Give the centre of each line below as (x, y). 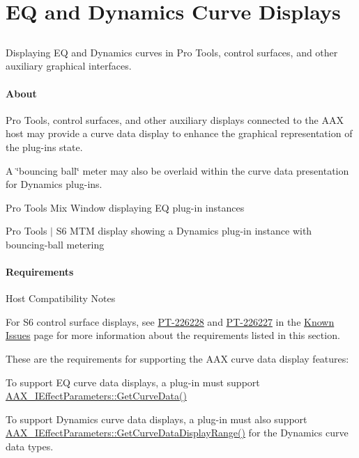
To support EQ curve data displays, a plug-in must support (133, 382)
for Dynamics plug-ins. (54, 184)
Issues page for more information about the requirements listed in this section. (173, 335)
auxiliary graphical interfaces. (69, 66)
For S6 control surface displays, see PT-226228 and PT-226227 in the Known (170, 321)
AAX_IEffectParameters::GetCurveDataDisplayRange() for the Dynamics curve (177, 433)
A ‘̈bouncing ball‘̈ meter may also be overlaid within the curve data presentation (177, 170)
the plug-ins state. (44, 147)
